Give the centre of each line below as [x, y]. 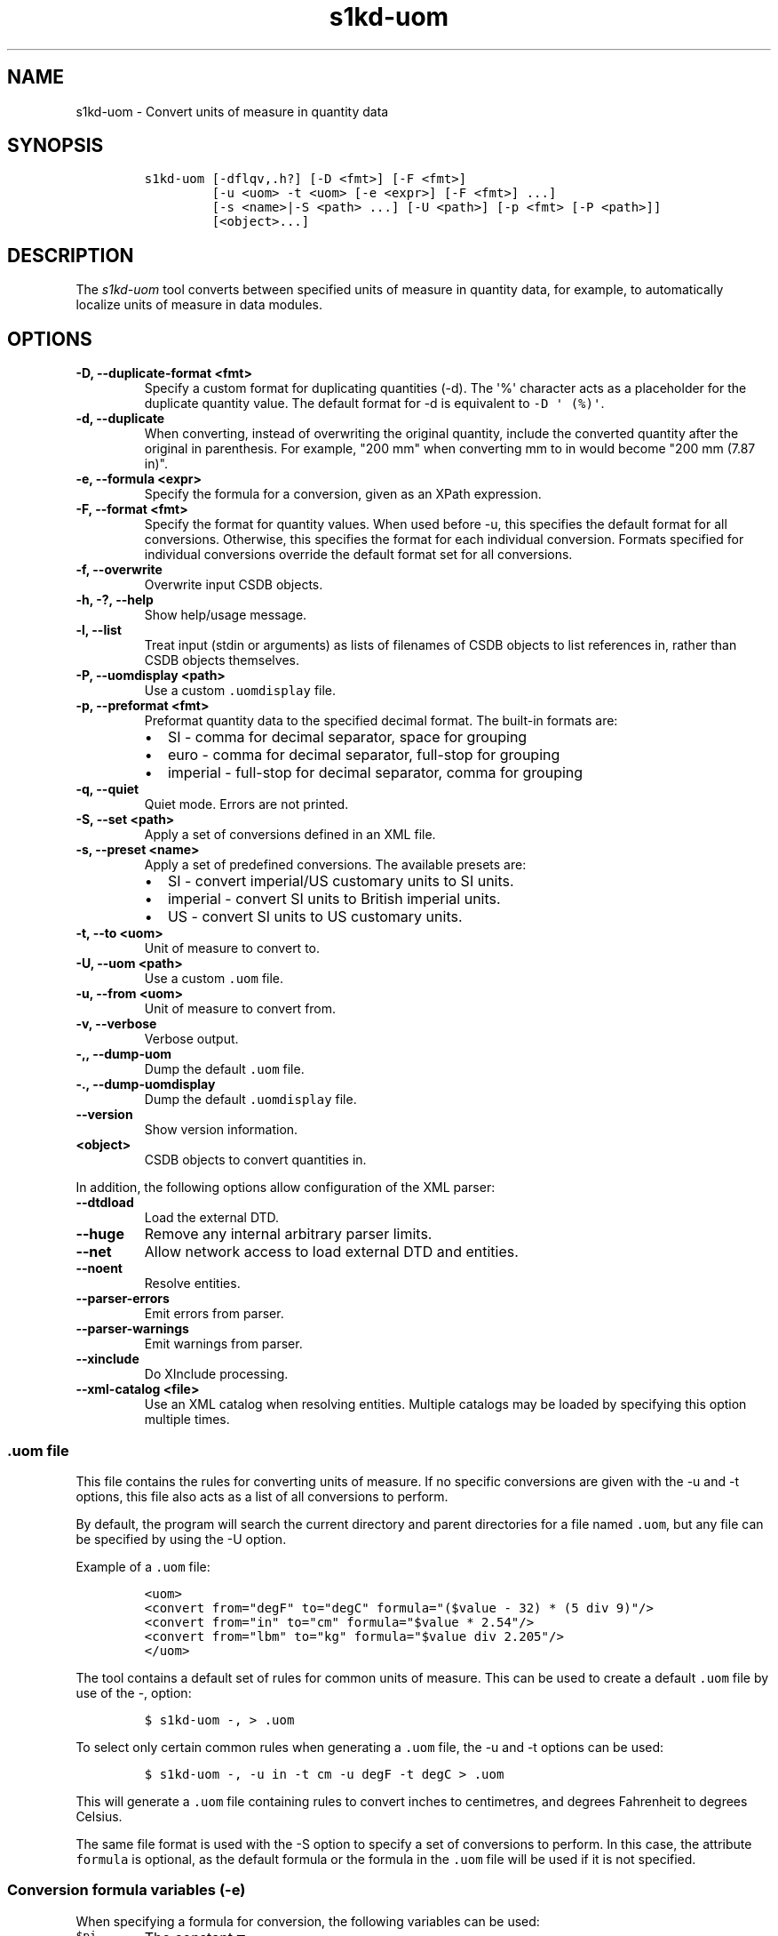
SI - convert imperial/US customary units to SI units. [341, 881]
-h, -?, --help [115, 600]
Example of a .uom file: [143, 1566]
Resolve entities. [192, 1284]
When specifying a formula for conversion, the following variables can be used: [308, 1921]
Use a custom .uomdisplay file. [240, 691]
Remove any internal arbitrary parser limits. [288, 1234]
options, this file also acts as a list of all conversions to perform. [262, 1496]
